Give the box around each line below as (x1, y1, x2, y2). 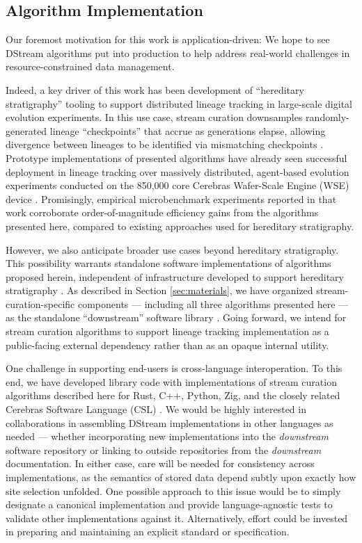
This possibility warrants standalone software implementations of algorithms (6, 256, 331, 270)
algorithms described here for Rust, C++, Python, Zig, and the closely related (6, 388, 340, 403)
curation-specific (6, 296, 75, 311)
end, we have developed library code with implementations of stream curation (6, 374, 337, 389)
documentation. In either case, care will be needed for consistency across (6, 456, 315, 471)
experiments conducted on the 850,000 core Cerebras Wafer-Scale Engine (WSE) (6, 178, 349, 193)
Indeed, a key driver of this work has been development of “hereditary (6, 82, 304, 97)
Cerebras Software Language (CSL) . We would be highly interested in (6, 402, 306, 416)
